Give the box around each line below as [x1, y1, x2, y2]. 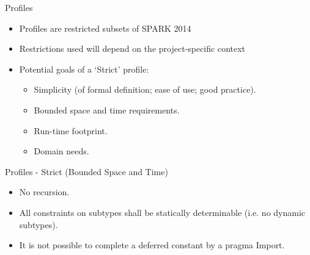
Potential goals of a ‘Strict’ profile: [19, 62, 149, 75]
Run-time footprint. [34, 124, 108, 137]
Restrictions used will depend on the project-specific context [19, 42, 246, 55]
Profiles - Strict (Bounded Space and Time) [5, 165, 168, 178]
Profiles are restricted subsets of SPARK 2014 [19, 21, 191, 34]
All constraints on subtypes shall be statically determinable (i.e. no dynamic [19, 206, 306, 218]
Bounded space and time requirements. [34, 103, 180, 116]
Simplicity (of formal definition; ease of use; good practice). [34, 83, 256, 96]
